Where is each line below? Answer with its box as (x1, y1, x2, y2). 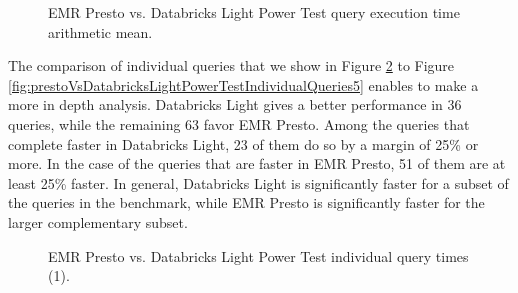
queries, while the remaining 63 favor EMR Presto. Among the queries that (8, 113, 470, 134)
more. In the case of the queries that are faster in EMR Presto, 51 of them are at (8, 153, 506, 174)
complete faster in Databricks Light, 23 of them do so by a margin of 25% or (8, 133, 479, 154)
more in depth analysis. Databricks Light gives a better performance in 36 (8, 94, 462, 115)
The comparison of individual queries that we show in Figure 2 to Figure (8, 55, 455, 76)
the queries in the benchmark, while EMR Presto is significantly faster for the (8, 192, 485, 213)
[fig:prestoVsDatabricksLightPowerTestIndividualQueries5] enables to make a (8, 74, 479, 95)
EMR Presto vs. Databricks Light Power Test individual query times (48, 245, 469, 266)
